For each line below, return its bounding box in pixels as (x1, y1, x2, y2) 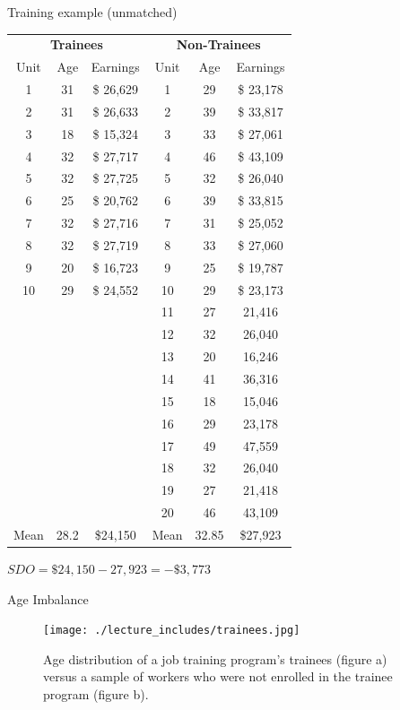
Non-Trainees (176, 35, 261, 54)
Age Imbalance (7, 589, 89, 608)
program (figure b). (43, 685, 149, 704)
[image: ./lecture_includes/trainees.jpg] (43, 624, 300, 637)
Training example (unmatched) (7, 3, 178, 21)
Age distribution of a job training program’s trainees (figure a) (43, 649, 387, 668)
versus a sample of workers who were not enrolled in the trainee (43, 667, 393, 686)
